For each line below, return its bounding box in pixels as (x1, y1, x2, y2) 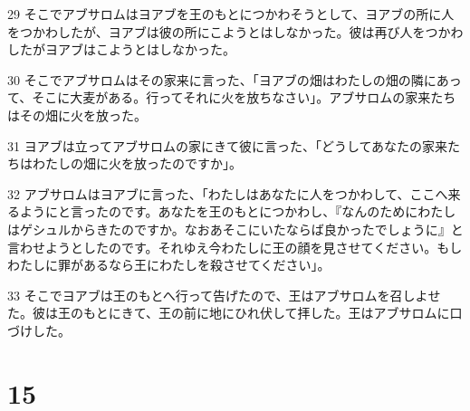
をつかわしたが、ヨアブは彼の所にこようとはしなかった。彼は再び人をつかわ (7, 22, 464, 41)
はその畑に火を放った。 (7, 105, 147, 124)
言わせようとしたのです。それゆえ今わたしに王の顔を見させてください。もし (7, 237, 463, 256)
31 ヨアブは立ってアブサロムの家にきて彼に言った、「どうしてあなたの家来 (7, 136, 448, 155)
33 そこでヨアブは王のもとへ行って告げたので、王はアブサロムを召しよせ (7, 285, 441, 304)
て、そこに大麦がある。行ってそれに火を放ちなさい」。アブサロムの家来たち (7, 88, 456, 107)
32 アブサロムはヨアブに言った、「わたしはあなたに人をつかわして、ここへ (7, 184, 448, 203)
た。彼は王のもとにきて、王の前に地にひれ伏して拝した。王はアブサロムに (7, 303, 450, 322)
